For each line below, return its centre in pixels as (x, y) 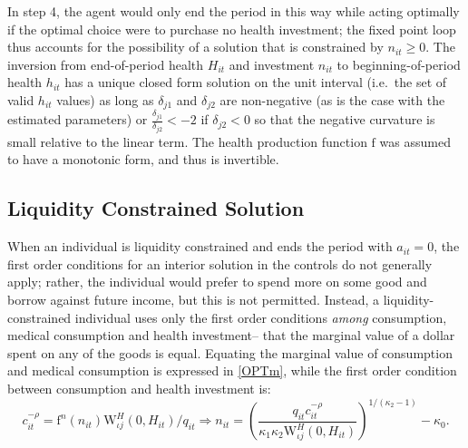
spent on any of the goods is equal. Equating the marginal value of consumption (230, 352)
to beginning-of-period (399, 64)
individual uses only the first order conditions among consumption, (261, 317)
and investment (272, 64)
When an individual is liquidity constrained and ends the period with (200, 246)
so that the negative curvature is (345, 119)
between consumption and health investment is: (139, 388)
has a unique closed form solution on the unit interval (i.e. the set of (256, 82)
